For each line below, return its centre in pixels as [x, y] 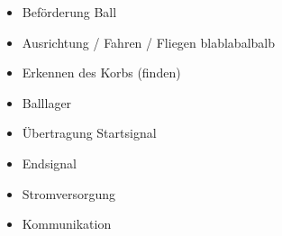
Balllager [47, 102]
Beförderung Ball [69, 12]
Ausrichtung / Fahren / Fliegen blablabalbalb [149, 42]
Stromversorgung [69, 193]
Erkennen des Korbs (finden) [101, 73]
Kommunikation [67, 224]
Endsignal [49, 163]
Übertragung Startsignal [89, 133]
